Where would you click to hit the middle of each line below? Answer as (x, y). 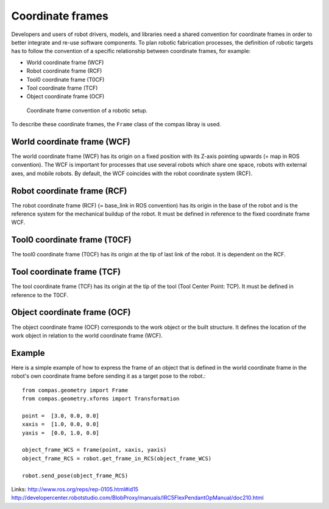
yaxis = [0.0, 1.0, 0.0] (61, 433)
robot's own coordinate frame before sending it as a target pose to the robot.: (109, 376)
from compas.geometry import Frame (75, 390)
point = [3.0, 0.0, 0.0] (61, 416)
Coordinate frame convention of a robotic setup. (87, 110)
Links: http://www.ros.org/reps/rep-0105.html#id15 (75, 489)
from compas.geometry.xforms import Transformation (101, 399)
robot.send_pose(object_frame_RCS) (75, 475)
